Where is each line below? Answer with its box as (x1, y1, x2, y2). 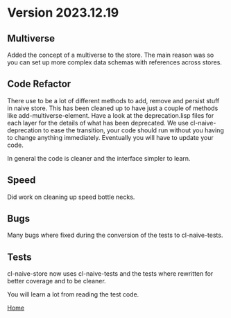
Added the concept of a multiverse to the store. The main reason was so (7, 51, 214, 59)
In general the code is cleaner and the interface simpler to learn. (7, 154, 191, 162)
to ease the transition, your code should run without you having (43, 126, 224, 134)
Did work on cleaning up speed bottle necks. (7, 193, 135, 201)
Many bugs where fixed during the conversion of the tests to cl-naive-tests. (7, 231, 223, 240)
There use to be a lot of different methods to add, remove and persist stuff (7, 96, 220, 105)
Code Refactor (7, 78, 71, 90)
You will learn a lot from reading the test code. (7, 290, 139, 299)
